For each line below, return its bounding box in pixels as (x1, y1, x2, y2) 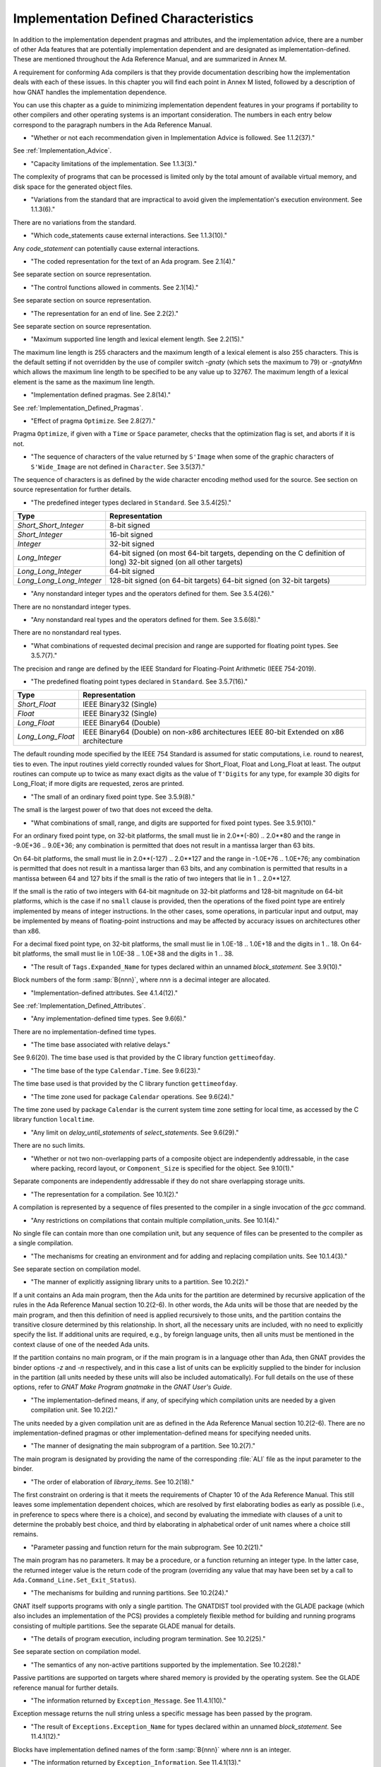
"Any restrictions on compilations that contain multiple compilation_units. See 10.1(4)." (30, 1216, 279, 1224)
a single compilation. (13, 1239, 73, 1248)
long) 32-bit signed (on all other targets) (109, 557, 243, 567)
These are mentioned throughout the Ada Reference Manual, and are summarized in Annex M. (13, 55, 287, 64)
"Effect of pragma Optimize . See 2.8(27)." (30, 417, 156, 425)
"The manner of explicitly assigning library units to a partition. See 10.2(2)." (30, 1278, 249, 1286)
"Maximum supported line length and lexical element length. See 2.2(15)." (30, 335, 245, 344)
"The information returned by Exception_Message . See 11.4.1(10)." (30, 1696, 226, 1705)
